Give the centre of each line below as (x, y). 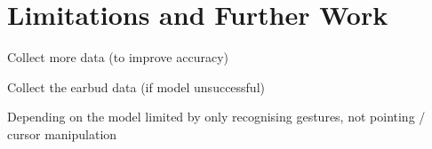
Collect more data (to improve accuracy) (118, 57)
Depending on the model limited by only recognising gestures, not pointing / (216, 117)
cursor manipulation (62, 133)
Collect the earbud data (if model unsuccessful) (136, 86)
